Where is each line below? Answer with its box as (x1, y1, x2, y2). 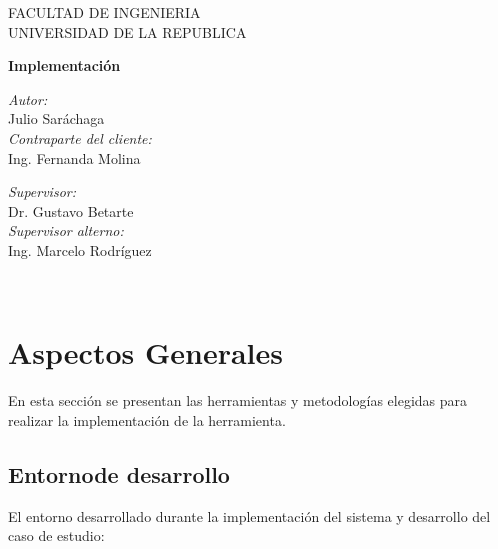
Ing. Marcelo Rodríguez (8, 239, 152, 260)
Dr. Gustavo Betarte (8, 200, 134, 221)
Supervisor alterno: (8, 220, 124, 241)
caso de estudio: (8, 525, 105, 546)
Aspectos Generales (8, 332, 283, 373)
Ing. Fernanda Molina (8, 147, 141, 168)
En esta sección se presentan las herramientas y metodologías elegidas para (8, 390, 468, 411)
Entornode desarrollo (8, 458, 230, 489)
